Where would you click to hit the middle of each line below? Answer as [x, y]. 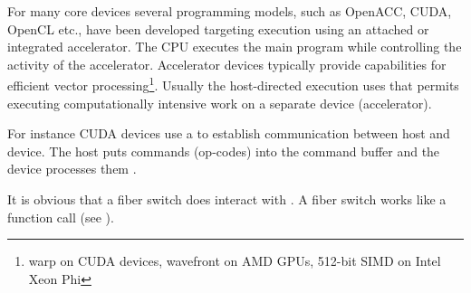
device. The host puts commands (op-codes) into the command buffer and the [224, 151]
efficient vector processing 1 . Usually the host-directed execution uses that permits [233, 84]
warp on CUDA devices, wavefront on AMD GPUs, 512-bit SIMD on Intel [235, 261]
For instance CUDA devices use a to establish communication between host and [229, 133]
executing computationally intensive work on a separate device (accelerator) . [220, 103]
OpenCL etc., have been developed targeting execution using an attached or [218, 28]
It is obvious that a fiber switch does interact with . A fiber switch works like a [227, 199]
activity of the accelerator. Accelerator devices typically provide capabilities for [227, 64]
